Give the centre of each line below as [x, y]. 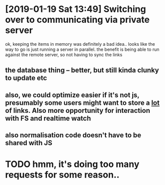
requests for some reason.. [62, 175]
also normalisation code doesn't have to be [73, 135]
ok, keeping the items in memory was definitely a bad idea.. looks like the [80, 44]
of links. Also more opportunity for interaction [78, 110]
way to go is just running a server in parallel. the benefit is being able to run [82, 49]
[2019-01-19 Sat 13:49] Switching [76, 9]
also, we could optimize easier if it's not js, [72, 95]
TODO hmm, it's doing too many [72, 164]
